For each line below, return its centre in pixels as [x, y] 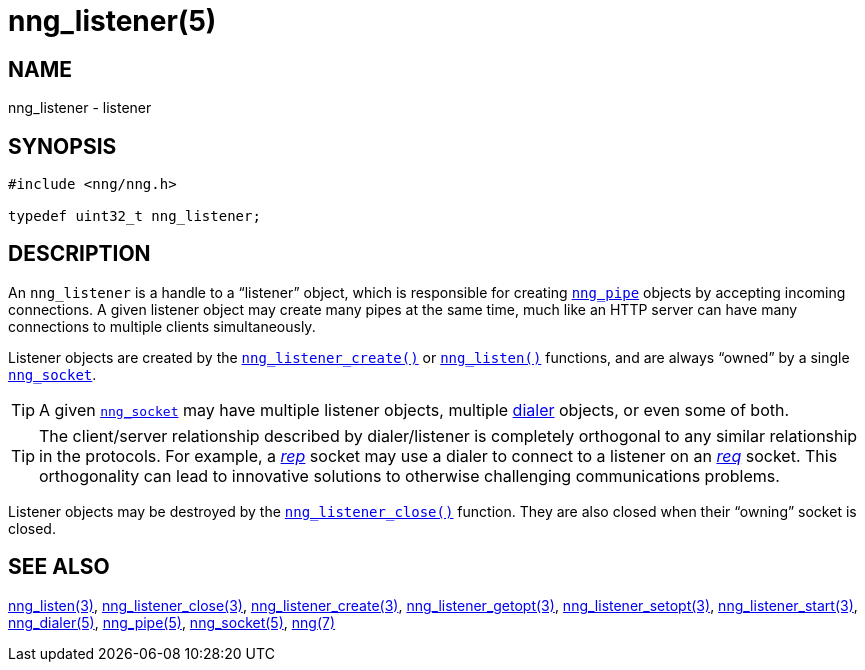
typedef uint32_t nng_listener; [134, 216]
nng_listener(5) [112, 21]
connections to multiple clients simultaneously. [162, 326]
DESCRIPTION [79, 254]
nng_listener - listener [80, 108]
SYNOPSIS [62, 146]
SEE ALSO [59, 567]
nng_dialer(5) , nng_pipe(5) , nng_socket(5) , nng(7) [172, 622]
